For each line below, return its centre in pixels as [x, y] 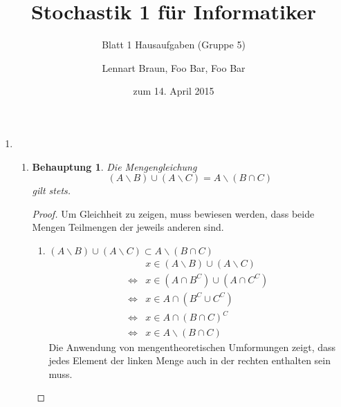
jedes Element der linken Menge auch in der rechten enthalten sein [190, 360]
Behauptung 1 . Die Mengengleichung [114, 166]
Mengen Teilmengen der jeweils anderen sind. [128, 227]
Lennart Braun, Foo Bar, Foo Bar [174, 67]
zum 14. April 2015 [174, 91]
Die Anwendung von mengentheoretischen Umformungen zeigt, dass [192, 347]
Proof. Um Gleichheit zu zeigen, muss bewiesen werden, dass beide [173, 213]
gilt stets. [52, 190]
